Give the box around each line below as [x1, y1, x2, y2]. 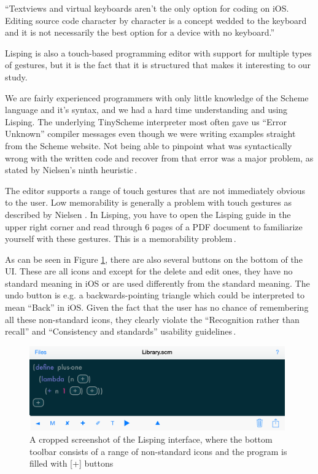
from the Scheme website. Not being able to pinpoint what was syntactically [5, 139, 292, 152]
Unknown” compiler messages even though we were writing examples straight [5, 127, 296, 140]
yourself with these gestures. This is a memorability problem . [5, 232, 236, 245]
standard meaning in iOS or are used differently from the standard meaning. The [5, 276, 310, 289]
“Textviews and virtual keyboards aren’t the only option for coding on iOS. [5, 2, 289, 14]
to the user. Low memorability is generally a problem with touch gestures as [5, 196, 292, 209]
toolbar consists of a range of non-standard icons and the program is [29, 445, 287, 457]
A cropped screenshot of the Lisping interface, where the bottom [29, 433, 273, 446]
